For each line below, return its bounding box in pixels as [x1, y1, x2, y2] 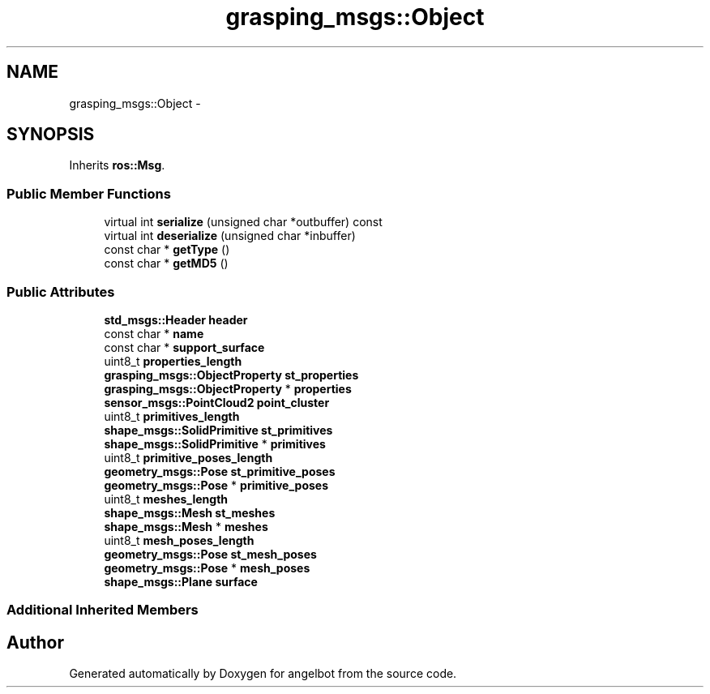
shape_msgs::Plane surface [104, 574, 258, 589]
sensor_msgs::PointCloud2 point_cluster [104, 395, 330, 409]
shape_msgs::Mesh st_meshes [104, 505, 276, 520]
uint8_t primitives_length [104, 409, 240, 423]
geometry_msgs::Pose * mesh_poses [104, 560, 310, 575]
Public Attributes [6, 283, 115, 300]
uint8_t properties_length [104, 353, 242, 368]
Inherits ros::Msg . [69, 158, 165, 173]
